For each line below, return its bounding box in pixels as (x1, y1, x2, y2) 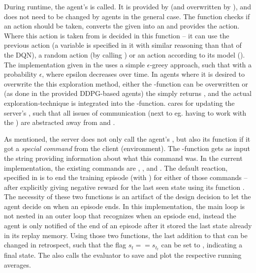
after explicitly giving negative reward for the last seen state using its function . (4, 182, 245, 192)
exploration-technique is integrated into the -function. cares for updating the (4, 97, 235, 108)
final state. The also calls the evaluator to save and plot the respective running (4, 250, 242, 260)
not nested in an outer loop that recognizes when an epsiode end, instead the (4, 211, 236, 221)
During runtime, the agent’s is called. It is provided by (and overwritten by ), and (4, 1, 251, 11)
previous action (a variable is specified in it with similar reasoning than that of (4, 40, 242, 50)
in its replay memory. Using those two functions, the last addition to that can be (4, 230, 248, 240)
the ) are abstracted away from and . (4, 117, 115, 127)
